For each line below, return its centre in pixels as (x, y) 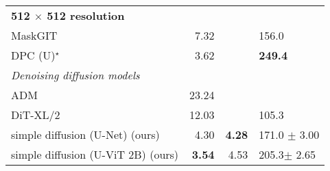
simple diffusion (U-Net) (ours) (85, 134)
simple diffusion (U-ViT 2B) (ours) (95, 154)
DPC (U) (33, 55)
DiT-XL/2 (36, 115)
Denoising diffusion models (75, 75)
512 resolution (86, 15)
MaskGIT (34, 35)
